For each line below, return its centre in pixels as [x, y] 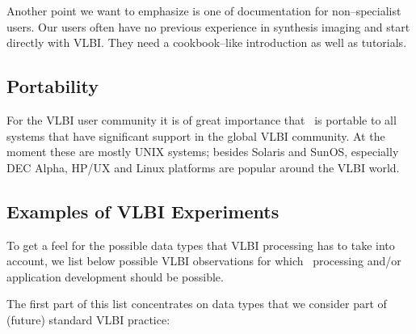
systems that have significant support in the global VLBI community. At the [196, 135]
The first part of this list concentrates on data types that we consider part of [197, 304]
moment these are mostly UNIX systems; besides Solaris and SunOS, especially [203, 152]
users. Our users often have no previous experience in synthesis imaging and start [208, 26]
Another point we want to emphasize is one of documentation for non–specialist [204, 11]
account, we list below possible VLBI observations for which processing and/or [204, 261]
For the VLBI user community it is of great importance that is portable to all [202, 119]
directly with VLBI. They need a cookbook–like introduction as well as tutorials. [207, 42]
